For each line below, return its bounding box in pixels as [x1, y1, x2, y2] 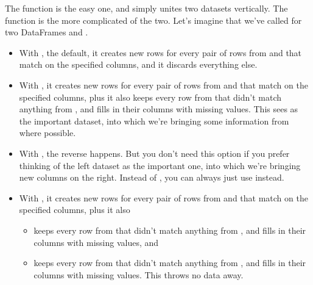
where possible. [19, 126, 76, 139]
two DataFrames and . [5, 26, 88, 38]
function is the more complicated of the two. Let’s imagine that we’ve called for [5, 13, 302, 26]
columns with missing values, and [33, 236, 159, 248]
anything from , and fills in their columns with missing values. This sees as [19, 103, 298, 115]
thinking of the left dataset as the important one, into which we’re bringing [19, 159, 301, 171]
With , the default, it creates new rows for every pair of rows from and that [19, 46, 302, 59]
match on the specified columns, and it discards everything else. [19, 58, 258, 71]
